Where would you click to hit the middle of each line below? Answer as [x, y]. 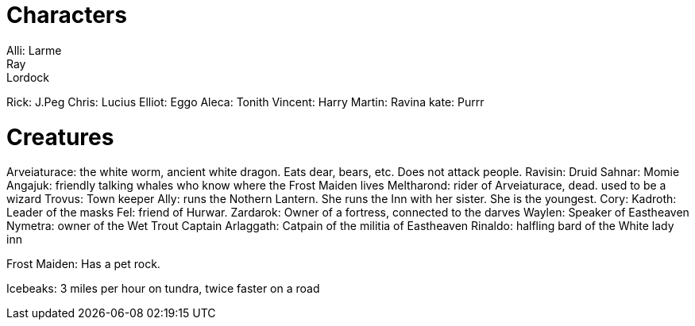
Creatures [60, 137]
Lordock [28, 77]
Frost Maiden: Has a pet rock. [83, 264]
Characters [67, 15]
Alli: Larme [34, 50]
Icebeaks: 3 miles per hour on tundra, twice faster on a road [163, 289]
